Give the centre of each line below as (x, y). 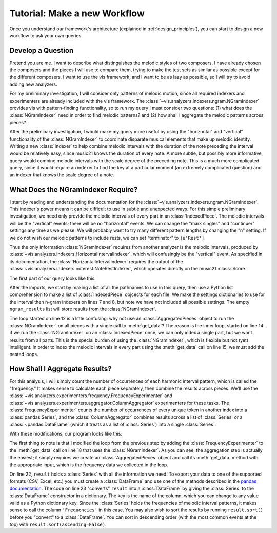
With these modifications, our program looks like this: (66, 434)
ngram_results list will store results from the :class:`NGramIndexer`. (83, 309)
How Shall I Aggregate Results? (61, 369)
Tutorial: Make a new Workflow (77, 13)
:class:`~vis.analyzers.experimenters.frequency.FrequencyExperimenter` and (91, 396)
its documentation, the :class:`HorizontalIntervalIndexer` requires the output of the (96, 261)
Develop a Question (42, 51)
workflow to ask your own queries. (46, 35)
